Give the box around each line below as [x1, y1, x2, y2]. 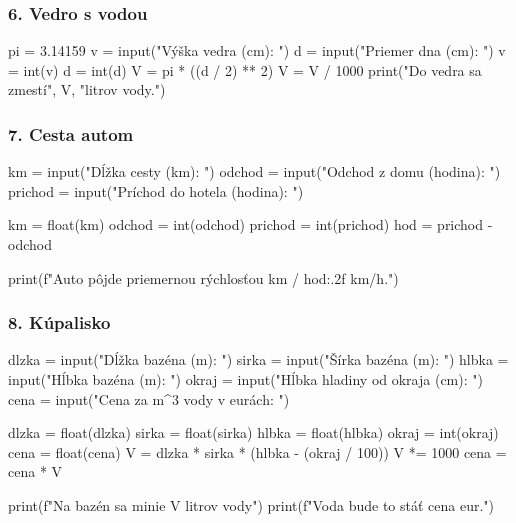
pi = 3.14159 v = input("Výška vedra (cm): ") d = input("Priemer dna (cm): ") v [8, 40, 506, 61]
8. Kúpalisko [8, 310, 111, 335]
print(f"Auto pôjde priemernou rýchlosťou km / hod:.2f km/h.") [8, 267, 399, 288]
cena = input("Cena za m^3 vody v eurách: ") [8, 388, 290, 409]
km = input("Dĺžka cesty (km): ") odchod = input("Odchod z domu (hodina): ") [8, 161, 501, 182]
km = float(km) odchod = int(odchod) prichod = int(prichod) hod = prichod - [8, 214, 493, 235]
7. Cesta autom [8, 121, 134, 146]
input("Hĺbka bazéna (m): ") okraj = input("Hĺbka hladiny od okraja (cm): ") [8, 369, 483, 389]
